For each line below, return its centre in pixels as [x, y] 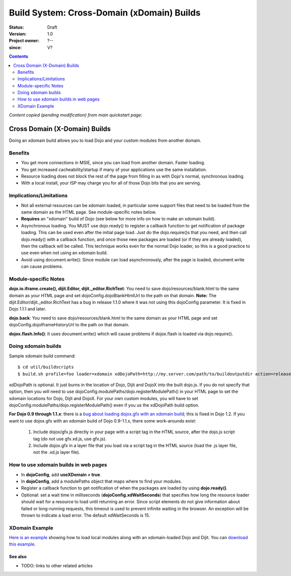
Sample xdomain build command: [42, 356]
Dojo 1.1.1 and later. [27, 309]
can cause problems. [42, 267]
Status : [16, 27]
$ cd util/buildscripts [46, 367]
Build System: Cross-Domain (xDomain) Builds [105, 13]
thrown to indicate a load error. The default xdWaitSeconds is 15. [86, 515]
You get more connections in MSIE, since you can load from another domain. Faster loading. [113, 163]
